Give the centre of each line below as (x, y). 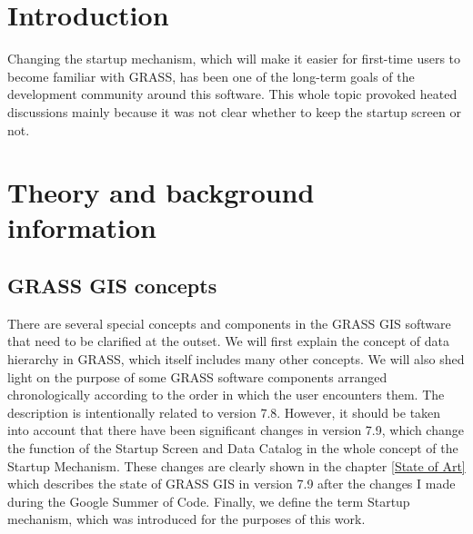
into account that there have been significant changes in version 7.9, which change (236, 430)
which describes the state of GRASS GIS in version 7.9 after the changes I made (231, 484)
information (82, 227)
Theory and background (161, 192)
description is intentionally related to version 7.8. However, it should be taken (224, 412)
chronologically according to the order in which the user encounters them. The (226, 395)
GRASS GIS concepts (112, 286)
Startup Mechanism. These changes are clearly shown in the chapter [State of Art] (236, 465)
